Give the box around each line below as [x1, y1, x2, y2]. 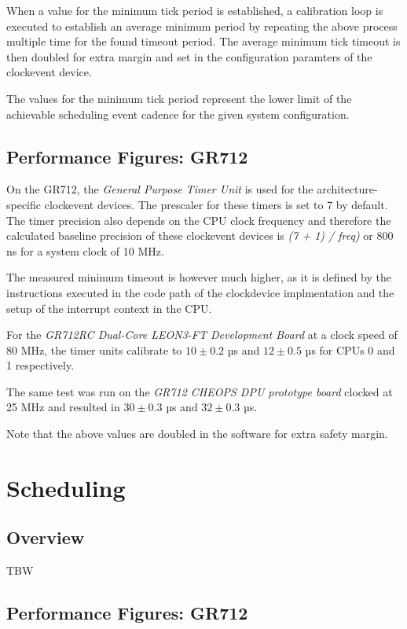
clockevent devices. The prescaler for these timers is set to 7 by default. [44, 196, 388, 212]
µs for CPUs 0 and [305, 341, 395, 358]
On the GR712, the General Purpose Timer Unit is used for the [6, 181, 313, 197]
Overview [6, 525, 85, 550]
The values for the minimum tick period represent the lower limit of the [6, 90, 352, 106]
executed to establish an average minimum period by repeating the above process [6, 17, 398, 34]
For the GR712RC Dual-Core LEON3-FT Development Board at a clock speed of [6, 326, 398, 343]
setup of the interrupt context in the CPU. [6, 300, 212, 316]
